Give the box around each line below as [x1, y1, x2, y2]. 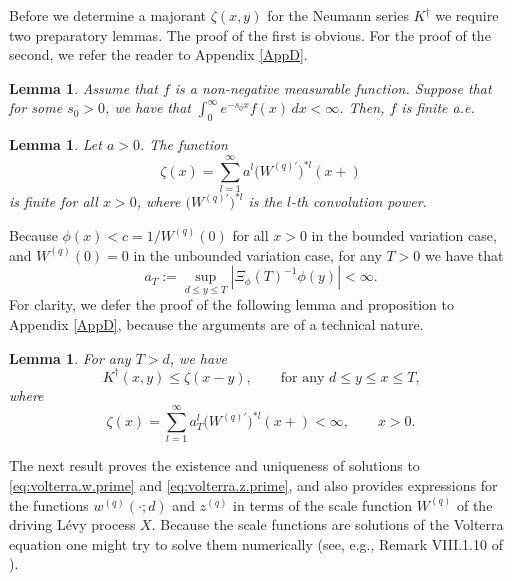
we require [435, 5, 499, 25]
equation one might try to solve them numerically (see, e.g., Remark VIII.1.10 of [9, 533, 503, 554]
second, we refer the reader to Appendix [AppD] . [9, 44, 308, 65]
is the [248, 191, 282, 212]
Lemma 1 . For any [9, 347, 131, 368]
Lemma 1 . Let [9, 134, 102, 155]
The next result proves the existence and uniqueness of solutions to [9, 455, 420, 476]
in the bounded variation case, [311, 224, 497, 245]
